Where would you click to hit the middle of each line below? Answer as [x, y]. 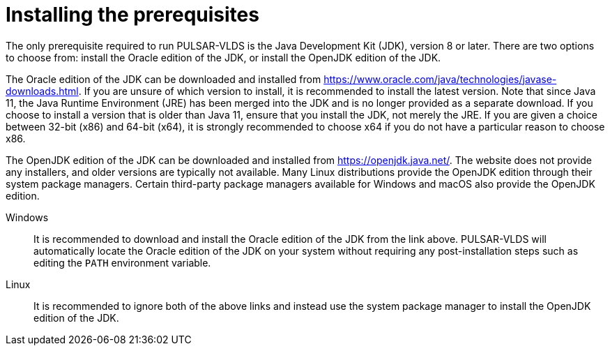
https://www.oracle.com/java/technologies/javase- [440, 79]
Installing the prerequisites [132, 15]
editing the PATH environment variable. [122, 262]
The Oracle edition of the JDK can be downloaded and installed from [163, 79]
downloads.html [42, 91]
